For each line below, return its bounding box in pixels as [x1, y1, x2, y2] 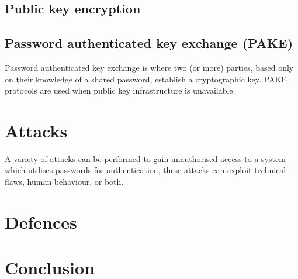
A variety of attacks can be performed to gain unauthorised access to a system [5, 152, 286, 164]
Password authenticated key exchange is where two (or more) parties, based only [5, 61, 294, 73]
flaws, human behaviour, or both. [5, 175, 124, 188]
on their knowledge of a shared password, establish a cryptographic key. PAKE [5, 73, 287, 85]
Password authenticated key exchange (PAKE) [5, 34, 293, 52]
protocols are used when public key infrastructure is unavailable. [5, 84, 235, 97]
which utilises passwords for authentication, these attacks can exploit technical [5, 164, 286, 176]
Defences [5, 209, 77, 233]
